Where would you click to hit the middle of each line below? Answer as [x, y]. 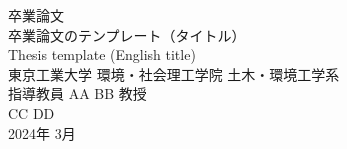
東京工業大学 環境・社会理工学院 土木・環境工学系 [174, 73]
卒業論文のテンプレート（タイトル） [127, 34]
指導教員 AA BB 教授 [77, 93]
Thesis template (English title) [102, 54]
